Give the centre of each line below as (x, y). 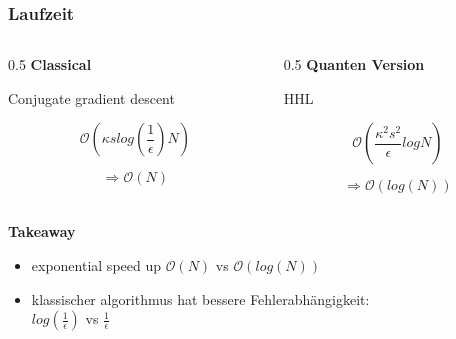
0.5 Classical (50, 64)
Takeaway (42, 231)
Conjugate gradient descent (91, 97)
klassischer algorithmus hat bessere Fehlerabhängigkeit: (200, 298)
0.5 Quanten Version (354, 64)
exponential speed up (96, 265)
